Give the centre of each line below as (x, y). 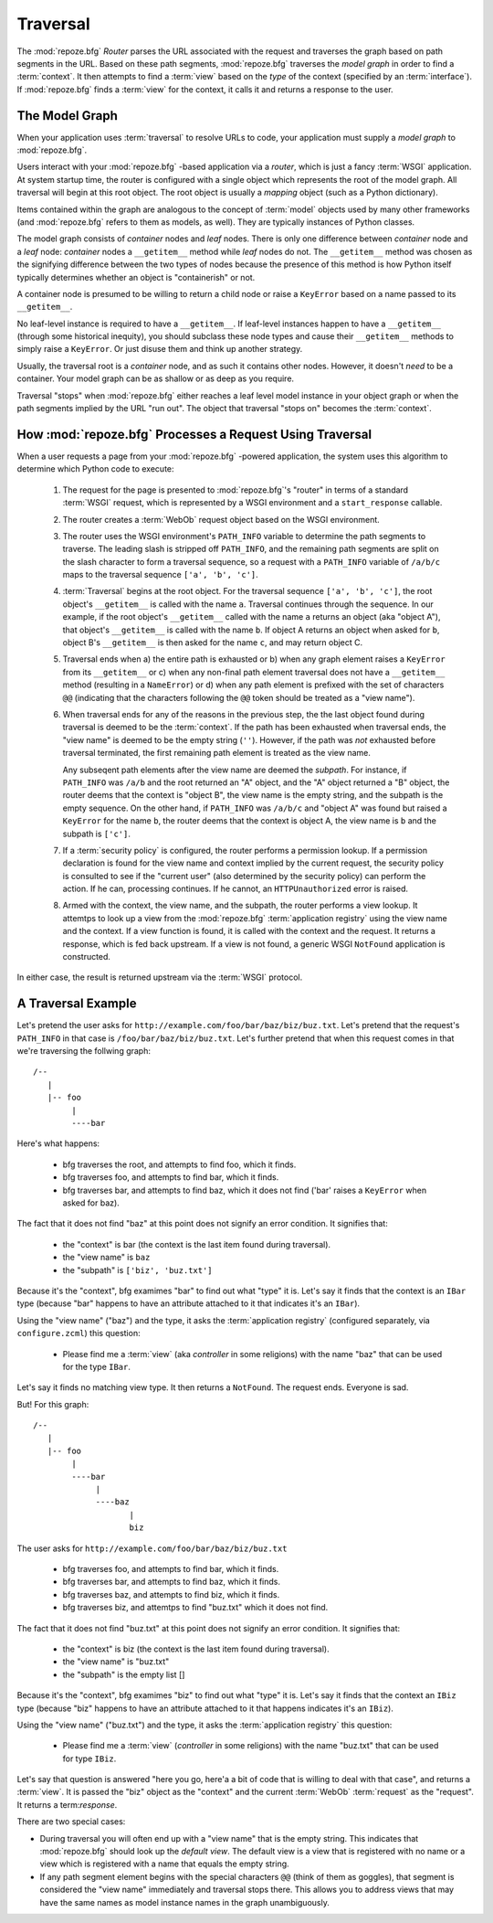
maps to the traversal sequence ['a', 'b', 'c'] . (161, 575)
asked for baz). (91, 1203)
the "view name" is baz (106, 1258)
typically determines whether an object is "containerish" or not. (136, 277)
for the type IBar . (97, 1366)
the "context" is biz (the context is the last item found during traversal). (196, 1649)
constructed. (87, 957)
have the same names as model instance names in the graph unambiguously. (185, 1902)
